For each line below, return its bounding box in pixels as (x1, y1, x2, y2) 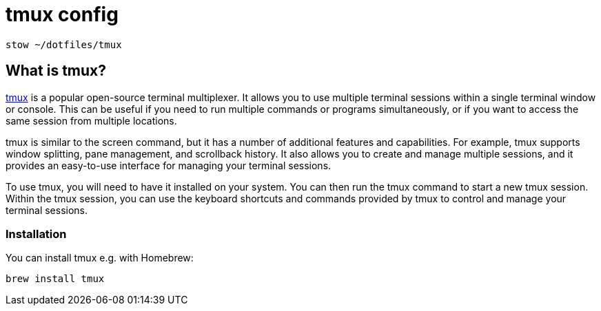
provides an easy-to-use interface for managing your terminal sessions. (6, 159, 332, 171)
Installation (6, 226, 67, 241)
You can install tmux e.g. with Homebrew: (6, 252, 194, 264)
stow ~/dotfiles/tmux (6, 39, 122, 50)
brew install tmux (6, 273, 105, 285)
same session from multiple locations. (6, 114, 177, 127)
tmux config (6, 3, 119, 26)
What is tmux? (6, 62, 107, 80)
